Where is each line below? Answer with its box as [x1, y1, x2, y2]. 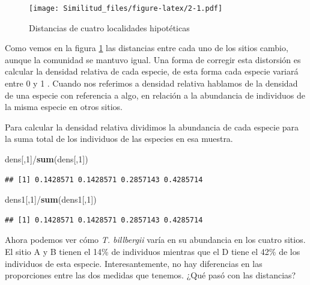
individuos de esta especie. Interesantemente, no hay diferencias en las [5, 257, 263, 269]
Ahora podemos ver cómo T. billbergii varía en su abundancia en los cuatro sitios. [5, 233, 306, 246]
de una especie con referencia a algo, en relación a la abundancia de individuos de [5, 88, 305, 101]
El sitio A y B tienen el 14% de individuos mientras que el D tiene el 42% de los [5, 245, 300, 257]
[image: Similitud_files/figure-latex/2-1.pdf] [29, 4, 223, 13]
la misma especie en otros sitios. [5, 100, 123, 113]
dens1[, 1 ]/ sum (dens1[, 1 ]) [5, 193, 97, 206]
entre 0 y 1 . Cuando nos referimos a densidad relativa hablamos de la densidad [5, 77, 298, 90]
